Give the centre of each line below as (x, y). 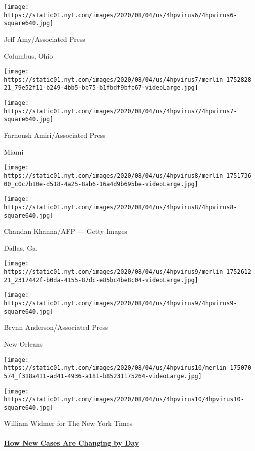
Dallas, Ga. (21, 247)
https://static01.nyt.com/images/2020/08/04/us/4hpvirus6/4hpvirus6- (121, 15)
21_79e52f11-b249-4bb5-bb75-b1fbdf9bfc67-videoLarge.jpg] (101, 88)
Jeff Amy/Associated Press (45, 39)
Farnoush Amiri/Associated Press (55, 135)
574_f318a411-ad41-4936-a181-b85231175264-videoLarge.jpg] (103, 376)
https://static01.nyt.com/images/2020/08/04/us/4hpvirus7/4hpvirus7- (121, 111)
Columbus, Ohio (29, 55)
